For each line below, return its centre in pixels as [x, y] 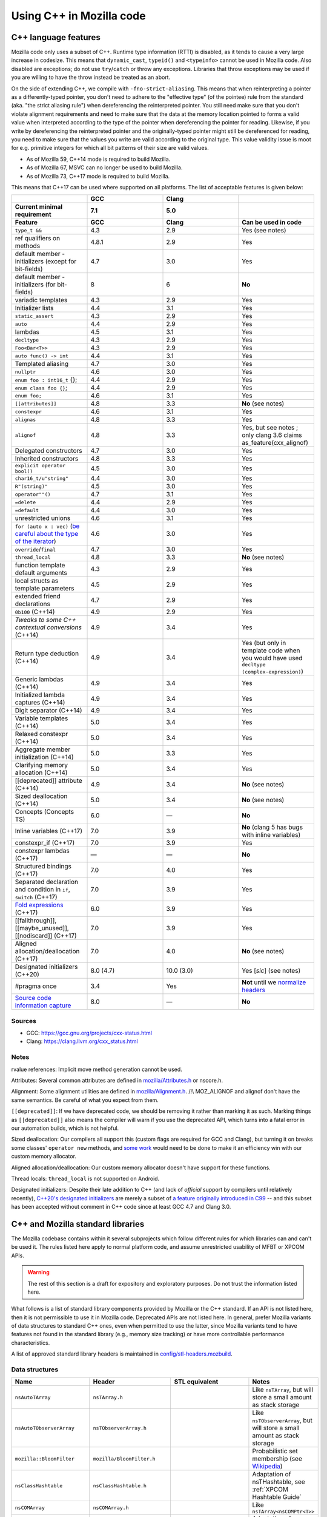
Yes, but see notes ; [270, 428]
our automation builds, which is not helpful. [65, 1128]
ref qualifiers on [38, 238]
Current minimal [39, 207]
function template [40, 566]
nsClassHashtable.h [120, 1486]
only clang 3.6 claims [272, 435]
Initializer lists [34, 308]
